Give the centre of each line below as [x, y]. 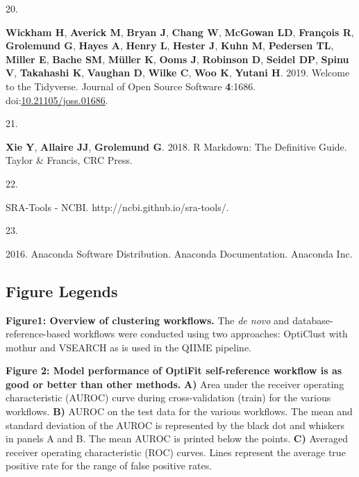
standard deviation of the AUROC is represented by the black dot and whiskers [175, 425]
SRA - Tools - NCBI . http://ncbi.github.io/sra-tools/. [117, 207]
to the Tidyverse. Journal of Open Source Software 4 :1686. [131, 86]
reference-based [38, 334]
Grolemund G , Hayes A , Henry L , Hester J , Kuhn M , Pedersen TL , [170, 45]
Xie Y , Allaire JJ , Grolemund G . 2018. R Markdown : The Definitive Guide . [176, 146]
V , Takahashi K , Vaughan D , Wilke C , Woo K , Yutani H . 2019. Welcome [178, 73]
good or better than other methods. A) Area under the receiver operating [175, 384]
